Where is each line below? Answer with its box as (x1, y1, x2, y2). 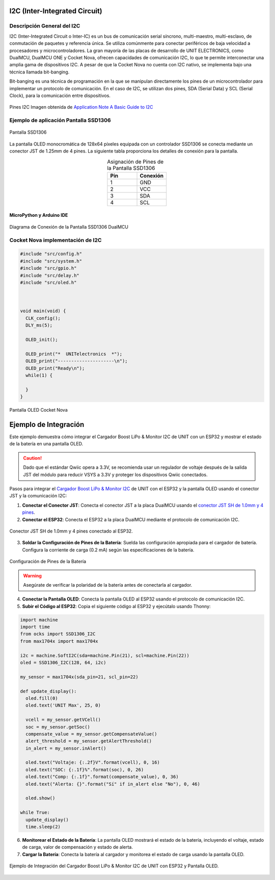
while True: (20, 810, 50, 816)
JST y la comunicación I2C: (9, 493, 67, 499)
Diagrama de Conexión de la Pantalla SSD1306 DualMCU (9, 223, 128, 230)
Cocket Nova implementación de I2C (9, 236, 102, 243)
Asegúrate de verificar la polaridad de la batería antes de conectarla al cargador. (23, 582, 193, 588)
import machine (20, 617, 58, 622)
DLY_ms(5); (25, 322, 53, 329)
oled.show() (25, 795, 56, 801)
